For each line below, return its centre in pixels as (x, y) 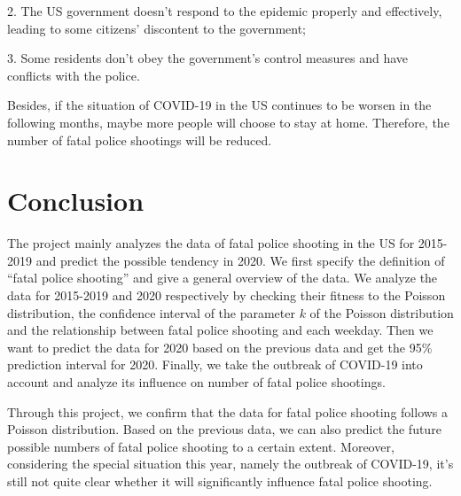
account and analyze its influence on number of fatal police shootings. (196, 382)
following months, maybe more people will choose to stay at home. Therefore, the (228, 122)
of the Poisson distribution (382, 312)
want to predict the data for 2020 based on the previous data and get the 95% (220, 347)
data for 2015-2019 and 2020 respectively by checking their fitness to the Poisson (227, 295)
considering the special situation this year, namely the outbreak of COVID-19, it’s (230, 464)
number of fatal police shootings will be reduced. (140, 139)
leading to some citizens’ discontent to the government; (157, 28)
